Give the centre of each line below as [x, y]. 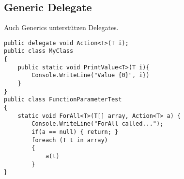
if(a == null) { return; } [75, 132]
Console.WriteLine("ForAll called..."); [98, 124]
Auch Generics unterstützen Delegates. [61, 27]
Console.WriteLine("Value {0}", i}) [91, 75]
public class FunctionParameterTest [63, 100]
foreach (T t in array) [70, 140]
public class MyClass [39, 51]
